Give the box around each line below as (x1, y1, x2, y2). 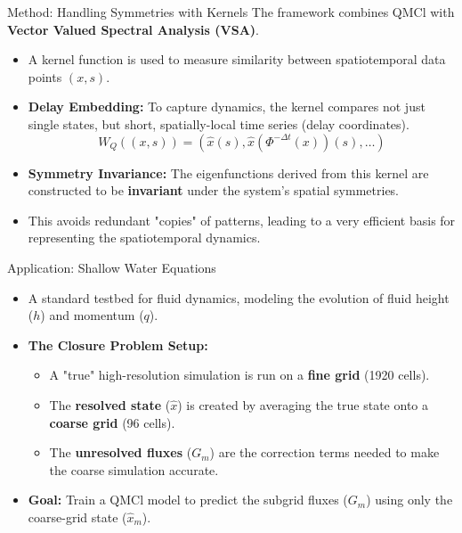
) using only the (366, 490, 453, 509)
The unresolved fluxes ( (49, 443, 192, 462)
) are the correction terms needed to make (209, 443, 440, 462)
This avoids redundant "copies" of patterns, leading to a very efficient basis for (28, 210, 456, 229)
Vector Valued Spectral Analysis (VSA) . (7, 20, 259, 38)
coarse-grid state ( (28, 507, 127, 526)
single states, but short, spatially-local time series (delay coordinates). (28, 114, 409, 133)
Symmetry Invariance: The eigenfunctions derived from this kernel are (28, 163, 429, 182)
